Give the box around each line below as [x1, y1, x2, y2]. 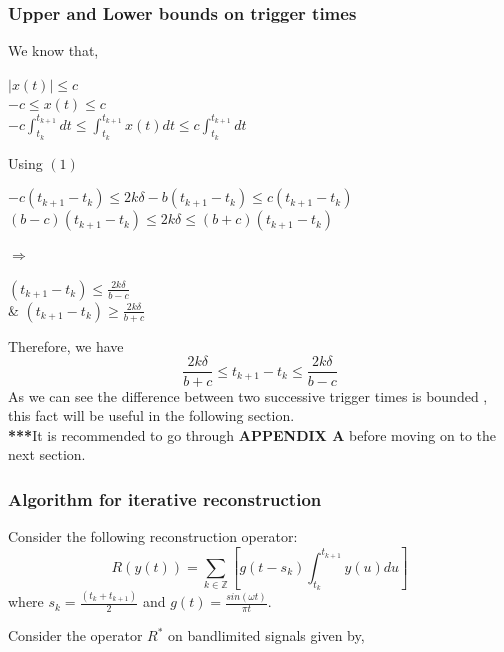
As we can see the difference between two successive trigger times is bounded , [8, 385, 488, 406]
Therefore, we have [8, 335, 124, 356]
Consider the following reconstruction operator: [8, 526, 298, 547]
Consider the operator [8, 625, 143, 646]
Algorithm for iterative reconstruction [8, 486, 322, 511]
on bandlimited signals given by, [168, 625, 365, 646]
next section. [8, 444, 86, 465]
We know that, [8, 40, 99, 61]
